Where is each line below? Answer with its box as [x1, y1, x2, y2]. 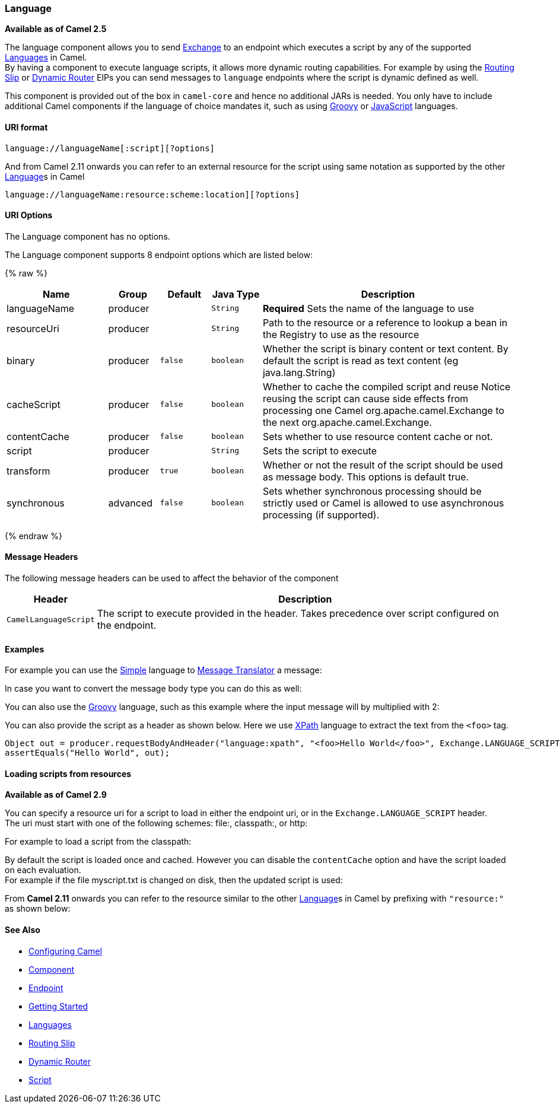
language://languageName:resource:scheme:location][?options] [5, 189, 300, 199]
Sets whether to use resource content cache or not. [262, 430, 493, 442]
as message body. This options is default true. [262, 470, 469, 483]
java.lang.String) [262, 366, 336, 378]
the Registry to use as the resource [262, 328, 419, 340]
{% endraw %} [5, 530, 62, 541]
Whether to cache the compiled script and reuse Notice [262, 380, 511, 393]
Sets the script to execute [262, 444, 377, 457]
